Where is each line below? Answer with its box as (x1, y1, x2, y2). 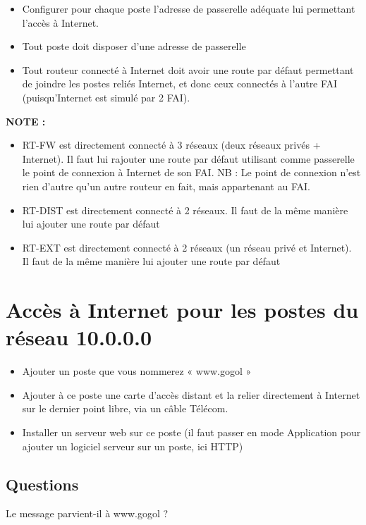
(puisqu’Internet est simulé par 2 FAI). (22, 89, 190, 104)
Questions (6, 473, 79, 495)
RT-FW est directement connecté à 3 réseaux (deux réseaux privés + (22, 137, 321, 152)
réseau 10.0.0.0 (6, 323, 152, 352)
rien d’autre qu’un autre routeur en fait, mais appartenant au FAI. (22, 178, 310, 193)
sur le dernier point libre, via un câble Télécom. (22, 401, 228, 416)
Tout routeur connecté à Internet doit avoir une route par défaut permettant (22, 62, 354, 77)
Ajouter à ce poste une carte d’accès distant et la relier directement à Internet (22, 387, 360, 402)
